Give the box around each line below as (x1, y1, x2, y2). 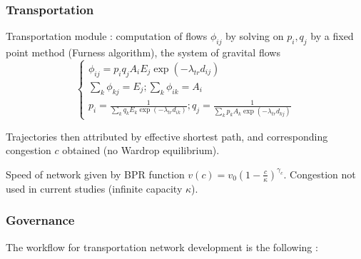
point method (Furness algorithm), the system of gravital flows (6, 45, 280, 60)
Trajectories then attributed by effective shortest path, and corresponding (6, 128, 328, 143)
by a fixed (310, 29, 354, 44)
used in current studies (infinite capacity (6, 181, 183, 195)
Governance (6, 211, 75, 229)
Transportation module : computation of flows (6, 29, 208, 44)
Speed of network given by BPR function (6, 166, 185, 181)
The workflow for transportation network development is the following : (6, 239, 318, 254)
